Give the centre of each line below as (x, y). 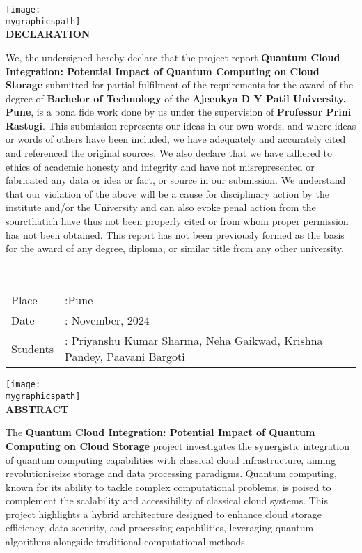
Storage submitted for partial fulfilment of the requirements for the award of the (180, 85)
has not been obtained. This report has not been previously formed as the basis (175, 234)
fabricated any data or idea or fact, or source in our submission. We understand (176, 180)
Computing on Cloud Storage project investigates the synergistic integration (178, 445)
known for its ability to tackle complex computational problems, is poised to (168, 486)
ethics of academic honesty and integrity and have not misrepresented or (160, 166)
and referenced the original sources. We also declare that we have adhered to (169, 153)
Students (32, 348)
